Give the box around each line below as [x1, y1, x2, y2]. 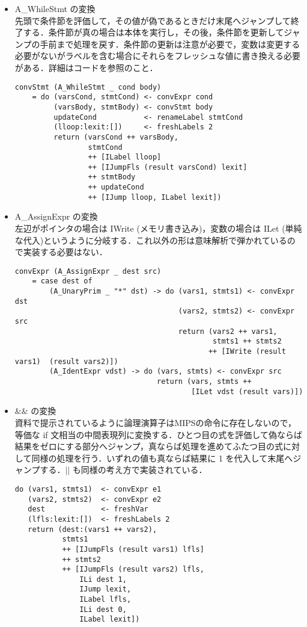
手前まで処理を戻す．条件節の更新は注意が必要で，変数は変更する [40, 37, 300, 50]
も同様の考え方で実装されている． [72, 463, 207, 476]
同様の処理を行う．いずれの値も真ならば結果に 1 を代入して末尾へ [31, 451, 293, 464]
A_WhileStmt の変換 [14, 2, 96, 14]
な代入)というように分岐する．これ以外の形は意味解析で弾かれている [14, 233, 287, 246]
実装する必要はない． [23, 246, 108, 258]
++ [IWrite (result [208, 347, 286, 356]
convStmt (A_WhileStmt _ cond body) [14, 82, 162, 91]
